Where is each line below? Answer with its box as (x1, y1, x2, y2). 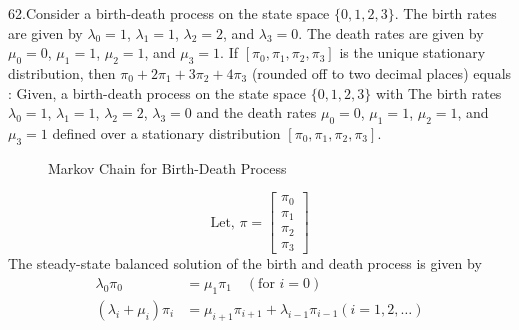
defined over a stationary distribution (52, 122, 281, 143)
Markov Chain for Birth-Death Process (48, 157, 287, 178)
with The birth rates (375, 82, 502, 103)
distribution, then (8, 62, 116, 83)
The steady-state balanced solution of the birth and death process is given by (8, 253, 482, 274)
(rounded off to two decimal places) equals (251, 62, 512, 83)
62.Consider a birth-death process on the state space (8, 3, 330, 23)
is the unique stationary (339, 42, 486, 63)
